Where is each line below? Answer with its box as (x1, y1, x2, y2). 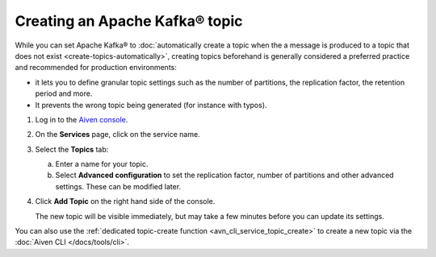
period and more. (35, 89, 93, 98)
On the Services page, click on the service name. (35, 130, 201, 139)
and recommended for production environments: (15, 63, 177, 73)
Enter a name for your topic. (55, 160, 149, 169)
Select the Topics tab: (35, 144, 109, 154)
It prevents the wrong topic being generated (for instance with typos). (35, 100, 267, 110)
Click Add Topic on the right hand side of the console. (35, 197, 216, 206)
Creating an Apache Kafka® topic (15, 12, 243, 30)
